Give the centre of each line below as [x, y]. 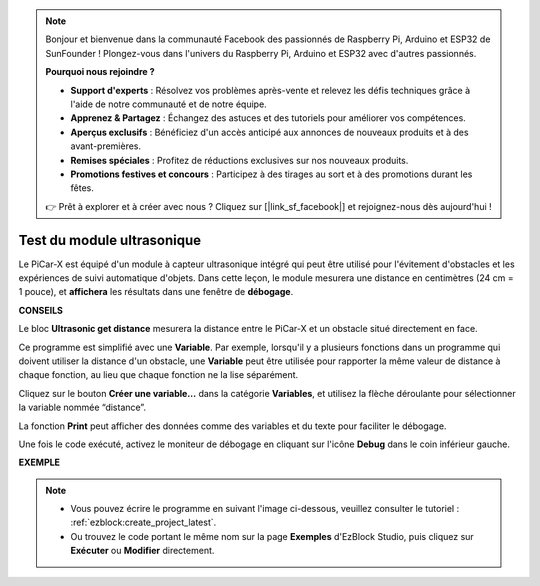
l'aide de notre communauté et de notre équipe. [168, 104]
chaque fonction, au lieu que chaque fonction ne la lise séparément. [158, 375]
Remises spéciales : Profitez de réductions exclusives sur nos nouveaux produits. [239, 160]
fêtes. [82, 188]
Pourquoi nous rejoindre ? [100, 72]
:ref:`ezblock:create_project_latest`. [143, 522]
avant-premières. [106, 146]
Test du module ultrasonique [110, 240]
